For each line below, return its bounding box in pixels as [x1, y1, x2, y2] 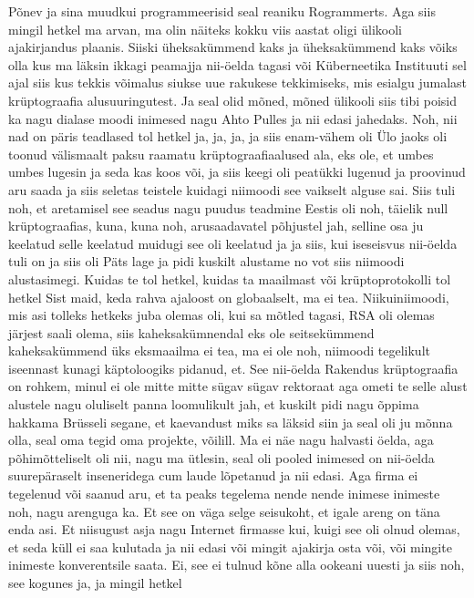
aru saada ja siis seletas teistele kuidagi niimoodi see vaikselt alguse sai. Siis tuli [8, 180, 456, 199]
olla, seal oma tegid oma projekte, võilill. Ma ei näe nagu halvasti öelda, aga [8, 430, 434, 449]
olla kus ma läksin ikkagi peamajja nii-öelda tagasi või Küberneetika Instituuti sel [8, 55, 467, 74]
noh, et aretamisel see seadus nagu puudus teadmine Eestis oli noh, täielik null [8, 198, 448, 217]
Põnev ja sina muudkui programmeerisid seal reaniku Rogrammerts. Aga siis [8, 2, 436, 20]
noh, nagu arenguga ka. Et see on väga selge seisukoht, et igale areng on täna [8, 501, 440, 521]
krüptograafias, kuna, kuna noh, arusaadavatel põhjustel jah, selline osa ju [8, 216, 424, 235]
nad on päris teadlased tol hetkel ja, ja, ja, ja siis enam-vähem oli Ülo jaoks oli [8, 127, 448, 146]
